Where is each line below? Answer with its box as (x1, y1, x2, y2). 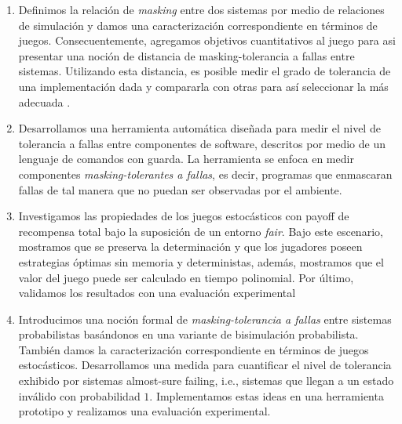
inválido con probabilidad (18, 387, 141, 404)
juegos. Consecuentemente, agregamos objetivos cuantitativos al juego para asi (18, 32, 396, 49)
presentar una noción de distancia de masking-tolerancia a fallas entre (18, 47, 355, 63)
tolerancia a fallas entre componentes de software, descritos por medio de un (18, 135, 386, 151)
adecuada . (18, 93, 71, 110)
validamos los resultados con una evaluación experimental (18, 284, 296, 301)
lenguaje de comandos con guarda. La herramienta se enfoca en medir (18, 150, 354, 167)
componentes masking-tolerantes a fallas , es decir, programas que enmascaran (18, 165, 393, 182)
